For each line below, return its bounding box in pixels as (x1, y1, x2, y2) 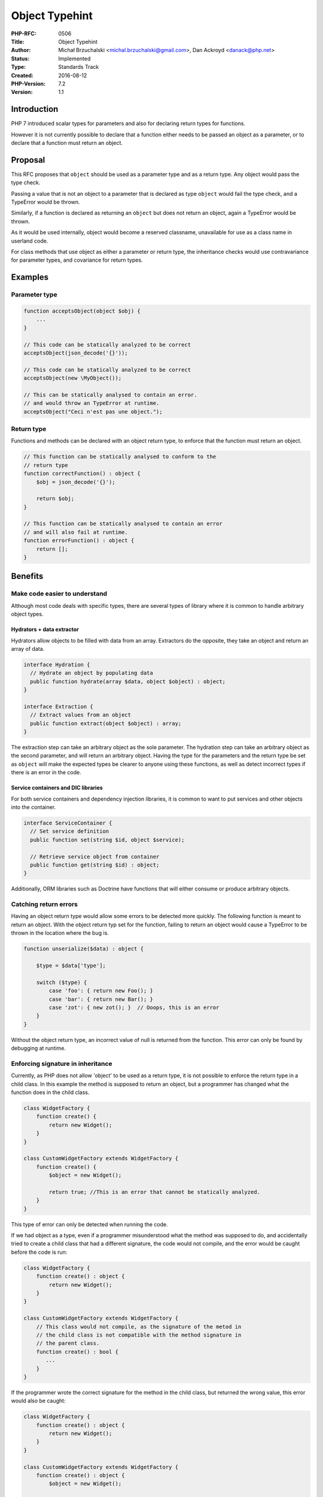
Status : (11, 54, 30, 62)
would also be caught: (11, 1397, 66, 1404)
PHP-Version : (11, 80, 46, 87)
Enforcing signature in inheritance (11, 1059, 113, 1068)
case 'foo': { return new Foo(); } (48, 987, 154, 994)
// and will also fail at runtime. (23, 529, 128, 535)
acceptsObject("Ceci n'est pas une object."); (23, 408, 163, 415)
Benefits (11, 571, 44, 581)
